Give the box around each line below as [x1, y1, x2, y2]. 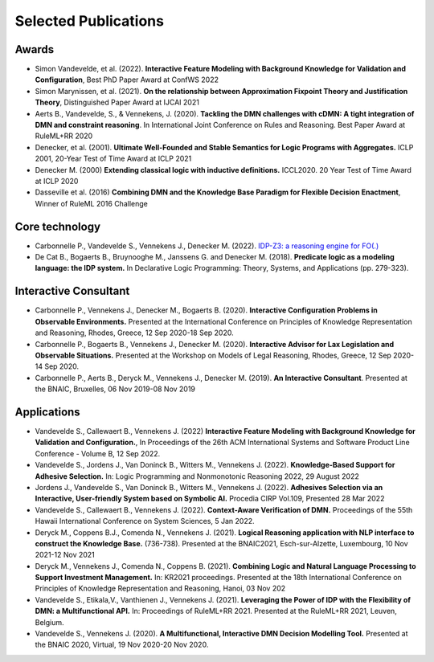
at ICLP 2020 [35, 176, 79, 186]
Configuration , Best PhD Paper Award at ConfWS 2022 [35, 75, 219, 84]
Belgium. [35, 617, 64, 627]
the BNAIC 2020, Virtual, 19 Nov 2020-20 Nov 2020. [35, 640, 209, 650]
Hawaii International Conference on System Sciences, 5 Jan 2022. [35, 517, 255, 526]
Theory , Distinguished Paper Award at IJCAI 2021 [35, 97, 200, 108]
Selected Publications [14, 12, 165, 30]
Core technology [14, 219, 100, 233]
